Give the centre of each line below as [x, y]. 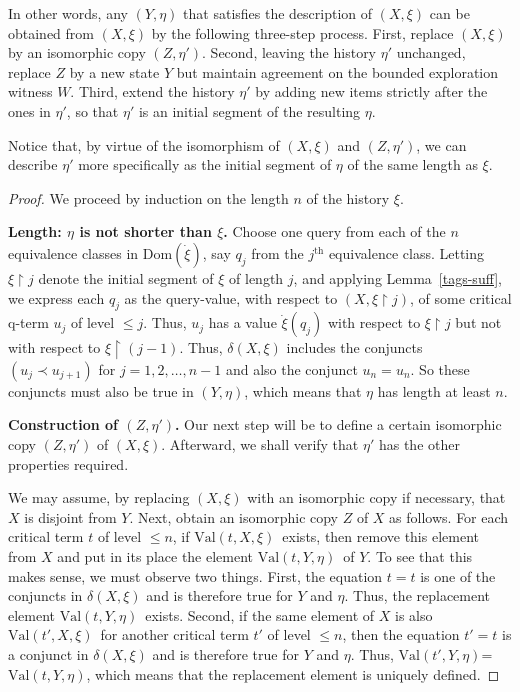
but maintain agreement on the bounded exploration [337, 71]
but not [478, 322]
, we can [441, 144]
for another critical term [174, 634]
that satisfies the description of [278, 13]
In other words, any [68, 13]
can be [449, 13]
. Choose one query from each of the [334, 231]
